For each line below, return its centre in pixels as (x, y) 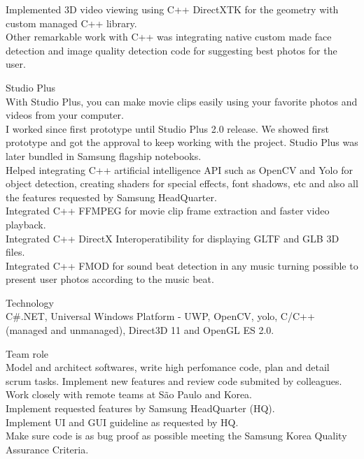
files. (15, 252)
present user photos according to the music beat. (110, 279)
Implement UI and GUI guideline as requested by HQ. (122, 422)
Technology (30, 302)
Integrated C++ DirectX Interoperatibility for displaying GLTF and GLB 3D (173, 238)
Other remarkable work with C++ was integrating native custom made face (169, 37)
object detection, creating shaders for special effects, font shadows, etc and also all (182, 183)
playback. (26, 224)
